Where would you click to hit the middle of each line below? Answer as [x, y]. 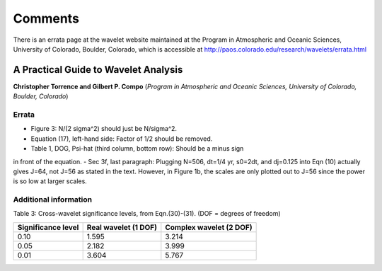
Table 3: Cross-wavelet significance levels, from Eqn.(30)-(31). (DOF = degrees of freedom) [147, 214]
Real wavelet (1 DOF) [122, 227]
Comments [46, 18]
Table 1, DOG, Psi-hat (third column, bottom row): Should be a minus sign [137, 149]
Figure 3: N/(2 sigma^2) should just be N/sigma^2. [104, 129]
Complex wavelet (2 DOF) [209, 227]
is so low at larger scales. [50, 181]
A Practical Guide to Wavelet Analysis [98, 70]
